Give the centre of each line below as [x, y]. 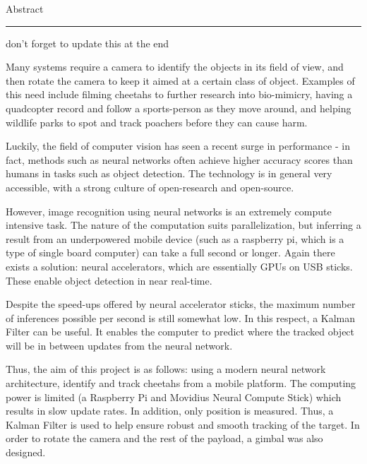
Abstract [25, 8]
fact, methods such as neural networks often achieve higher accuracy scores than [179, 159]
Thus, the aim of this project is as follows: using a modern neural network [166, 369]
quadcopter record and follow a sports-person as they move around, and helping [179, 108]
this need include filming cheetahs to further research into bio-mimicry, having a [179, 94]
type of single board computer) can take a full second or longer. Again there [170, 252]
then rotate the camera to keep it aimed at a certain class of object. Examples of [180, 80]
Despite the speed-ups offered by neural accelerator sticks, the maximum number [181, 304]
